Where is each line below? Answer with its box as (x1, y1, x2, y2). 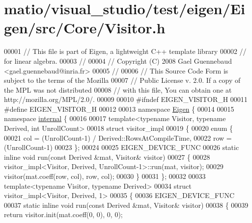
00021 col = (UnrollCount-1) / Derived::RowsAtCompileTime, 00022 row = (4, 132, 232, 143)
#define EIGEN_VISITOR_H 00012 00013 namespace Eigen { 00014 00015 (4, 103, 234, 114)
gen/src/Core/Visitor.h (4, 18, 166, 38)
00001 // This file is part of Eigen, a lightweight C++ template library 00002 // (4, 46, 247, 56)
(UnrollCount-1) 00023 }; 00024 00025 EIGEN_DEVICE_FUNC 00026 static (4, 142, 239, 152)
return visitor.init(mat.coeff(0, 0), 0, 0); (4, 209, 123, 220)
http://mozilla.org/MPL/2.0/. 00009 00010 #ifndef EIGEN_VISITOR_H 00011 (4, 94, 248, 104)
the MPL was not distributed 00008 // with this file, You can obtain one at (4, 84, 232, 95)
